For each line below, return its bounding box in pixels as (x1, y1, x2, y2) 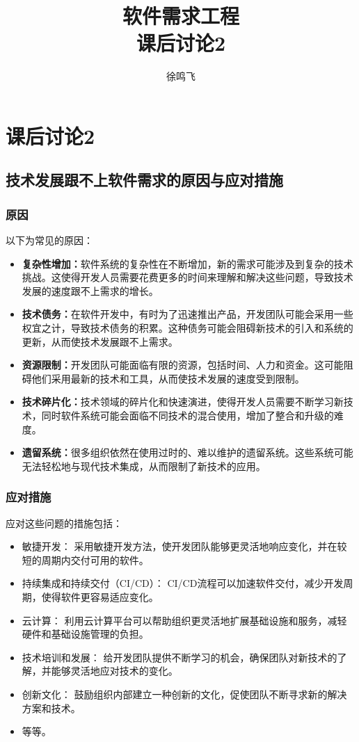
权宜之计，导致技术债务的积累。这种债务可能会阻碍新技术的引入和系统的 (22, 321, 353, 335)
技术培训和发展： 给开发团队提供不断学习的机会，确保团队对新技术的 (22, 650, 337, 664)
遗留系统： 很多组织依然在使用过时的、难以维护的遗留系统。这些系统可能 (22, 445, 353, 460)
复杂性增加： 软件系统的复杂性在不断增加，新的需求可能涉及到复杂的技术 (22, 256, 353, 271)
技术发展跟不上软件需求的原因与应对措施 (6, 169, 283, 191)
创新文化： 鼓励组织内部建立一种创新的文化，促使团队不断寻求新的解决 (22, 686, 347, 701)
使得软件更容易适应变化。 (41, 590, 159, 604)
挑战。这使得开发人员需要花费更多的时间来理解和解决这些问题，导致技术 (22, 270, 353, 284)
